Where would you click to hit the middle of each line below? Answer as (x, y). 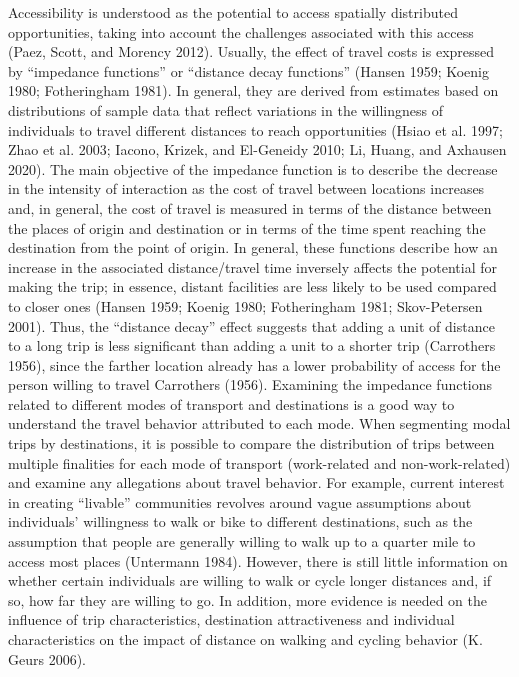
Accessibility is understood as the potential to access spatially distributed (233, 12)
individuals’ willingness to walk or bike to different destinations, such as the (240, 521)
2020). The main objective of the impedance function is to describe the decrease (253, 168)
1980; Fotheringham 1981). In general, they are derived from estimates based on (253, 90)
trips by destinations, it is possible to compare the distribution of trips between (251, 443)
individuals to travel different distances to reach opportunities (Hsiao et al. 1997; (255, 129)
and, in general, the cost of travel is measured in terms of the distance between (250, 207)
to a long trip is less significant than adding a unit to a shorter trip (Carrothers (252, 345)
